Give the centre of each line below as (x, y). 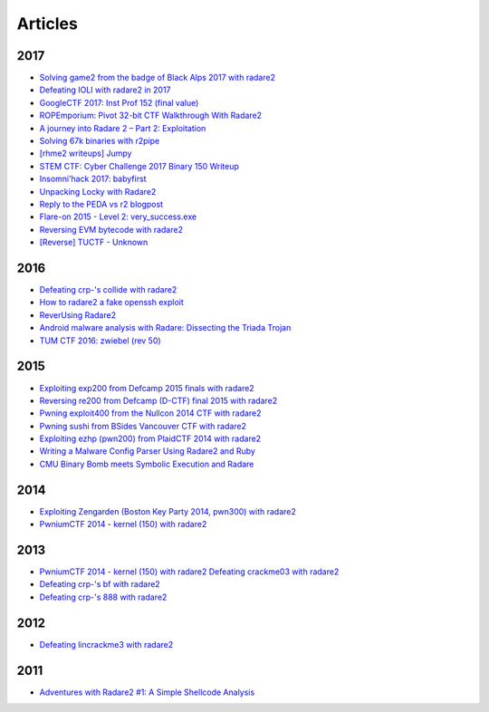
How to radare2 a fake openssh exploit (112, 303)
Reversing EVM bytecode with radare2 (111, 229)
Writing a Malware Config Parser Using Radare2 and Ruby (147, 451)
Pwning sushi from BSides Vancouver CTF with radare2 (143, 426)
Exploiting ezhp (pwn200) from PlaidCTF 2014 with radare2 (150, 438)
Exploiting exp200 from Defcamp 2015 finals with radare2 (147, 388)
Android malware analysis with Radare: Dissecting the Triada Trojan (165, 328)
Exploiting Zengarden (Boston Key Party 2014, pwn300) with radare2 (168, 511)
